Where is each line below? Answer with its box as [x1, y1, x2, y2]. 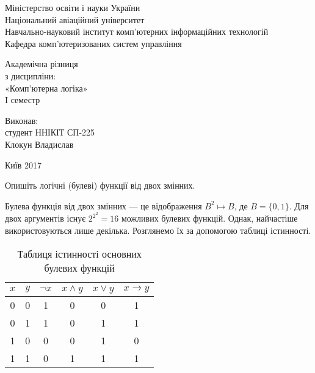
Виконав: [5, 114, 38, 126]
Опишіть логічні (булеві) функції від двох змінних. [5, 179, 195, 192]
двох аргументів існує [5, 212, 86, 225]
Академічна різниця [5, 57, 78, 70]
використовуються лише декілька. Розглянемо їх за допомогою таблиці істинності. [5, 223, 311, 236]
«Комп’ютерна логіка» [5, 81, 88, 94]
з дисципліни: [5, 69, 56, 82]
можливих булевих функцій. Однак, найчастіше [121, 212, 298, 225]
